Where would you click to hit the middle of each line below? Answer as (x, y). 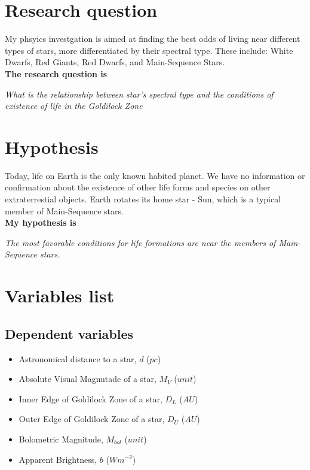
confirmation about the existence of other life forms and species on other (138, 187)
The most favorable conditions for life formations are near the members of (140, 242)
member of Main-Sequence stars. (64, 210)
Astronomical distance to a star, (78, 358)
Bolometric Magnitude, (61, 439)
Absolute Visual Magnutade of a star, (88, 379)
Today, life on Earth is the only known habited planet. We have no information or (155, 175)
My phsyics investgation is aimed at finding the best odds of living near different (153, 39)
